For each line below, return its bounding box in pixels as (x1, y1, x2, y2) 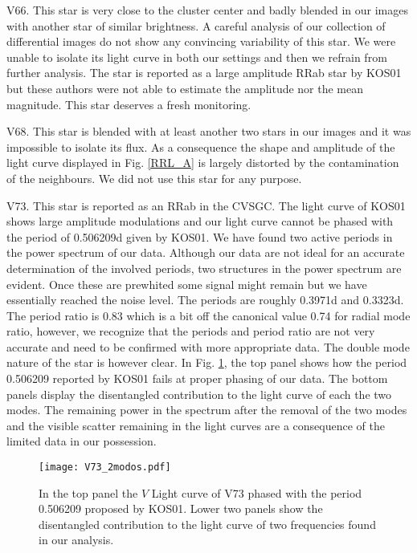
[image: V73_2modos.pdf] (39, 462, 171, 474)
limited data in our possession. (6, 433, 157, 449)
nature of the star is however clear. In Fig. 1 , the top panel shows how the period (6, 354, 407, 371)
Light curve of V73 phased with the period (151, 484, 362, 501)
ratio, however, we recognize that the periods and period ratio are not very (6, 323, 375, 340)
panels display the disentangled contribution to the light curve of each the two (6, 385, 392, 402)
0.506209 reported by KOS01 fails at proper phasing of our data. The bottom (6, 370, 388, 387)
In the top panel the (39, 484, 138, 501)
